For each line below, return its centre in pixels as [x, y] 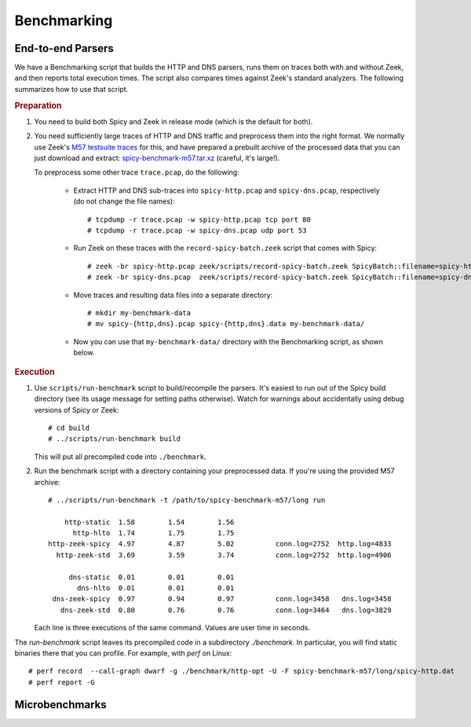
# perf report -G [62, 682]
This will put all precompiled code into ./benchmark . [120, 457]
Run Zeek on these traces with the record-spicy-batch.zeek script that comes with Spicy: [225, 248]
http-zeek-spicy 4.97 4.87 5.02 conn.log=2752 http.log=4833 [220, 544]
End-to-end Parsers [64, 48]
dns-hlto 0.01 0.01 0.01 [156, 588]
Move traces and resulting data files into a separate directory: [173, 295]
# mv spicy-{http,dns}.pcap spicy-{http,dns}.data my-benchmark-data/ [226, 324]
